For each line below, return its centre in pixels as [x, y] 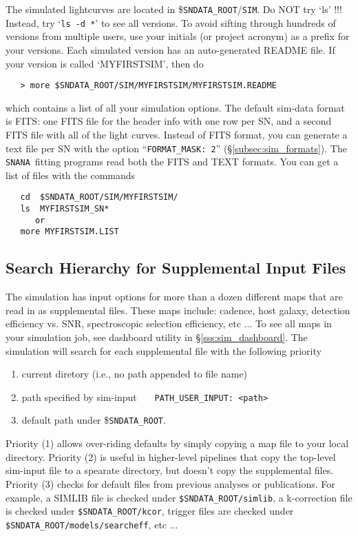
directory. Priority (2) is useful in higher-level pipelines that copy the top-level [171, 456]
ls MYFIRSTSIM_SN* [65, 209]
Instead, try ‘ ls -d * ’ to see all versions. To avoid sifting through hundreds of [171, 22]
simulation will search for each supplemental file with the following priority [164, 350]
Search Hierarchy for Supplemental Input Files [176, 268]
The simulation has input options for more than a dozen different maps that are [174, 297]
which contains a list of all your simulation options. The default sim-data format [175, 107]
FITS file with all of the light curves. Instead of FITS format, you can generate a [177, 134]
